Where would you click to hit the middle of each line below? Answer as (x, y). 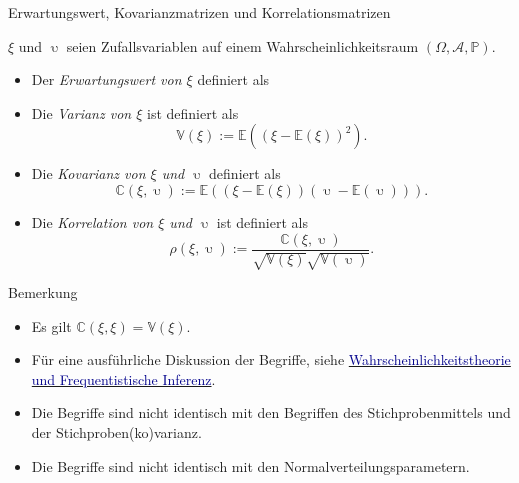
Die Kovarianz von (88, 173)
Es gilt (51, 325)
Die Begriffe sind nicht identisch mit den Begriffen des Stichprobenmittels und (271, 412)
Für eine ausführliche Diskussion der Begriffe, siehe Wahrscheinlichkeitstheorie (271, 359)
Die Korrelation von (92, 221)
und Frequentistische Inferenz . (123, 378)
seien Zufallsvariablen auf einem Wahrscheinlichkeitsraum (242, 45)
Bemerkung (43, 292)
